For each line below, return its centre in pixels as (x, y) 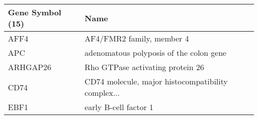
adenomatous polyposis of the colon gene (156, 53)
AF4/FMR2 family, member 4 (137, 38)
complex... (102, 93)
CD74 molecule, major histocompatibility (156, 81)
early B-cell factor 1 (119, 107)
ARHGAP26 (30, 67)
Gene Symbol (35, 12)
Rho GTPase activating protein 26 (144, 67)
